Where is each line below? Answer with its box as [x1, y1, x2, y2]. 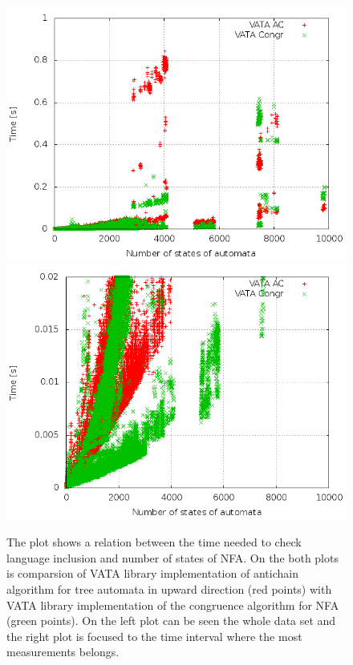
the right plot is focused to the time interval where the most [6, 627, 302, 644]
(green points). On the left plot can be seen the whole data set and [6, 612, 336, 629]
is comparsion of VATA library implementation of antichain [6, 565, 298, 582]
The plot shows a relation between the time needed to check [6, 534, 302, 550]
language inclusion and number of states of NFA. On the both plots [6, 549, 339, 566]
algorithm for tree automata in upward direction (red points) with [6, 580, 332, 597]
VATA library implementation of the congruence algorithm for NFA [6, 596, 339, 613]
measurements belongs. [6, 643, 120, 660]
